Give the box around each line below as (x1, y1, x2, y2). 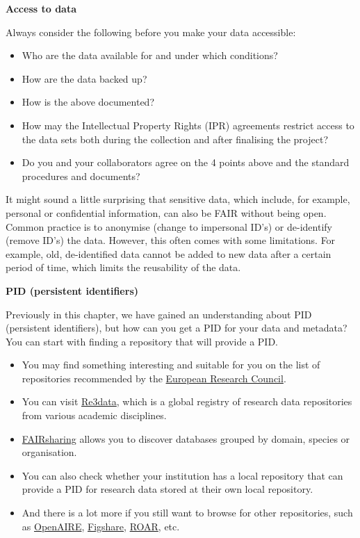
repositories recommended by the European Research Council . (22, 370, 286, 385)
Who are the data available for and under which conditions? (22, 48, 278, 63)
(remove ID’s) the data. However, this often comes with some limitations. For (6, 233, 336, 247)
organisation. (22, 445, 77, 459)
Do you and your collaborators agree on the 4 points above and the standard (22, 155, 350, 170)
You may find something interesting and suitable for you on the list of (22, 357, 320, 372)
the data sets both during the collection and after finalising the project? (22, 131, 329, 146)
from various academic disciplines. (22, 408, 167, 423)
